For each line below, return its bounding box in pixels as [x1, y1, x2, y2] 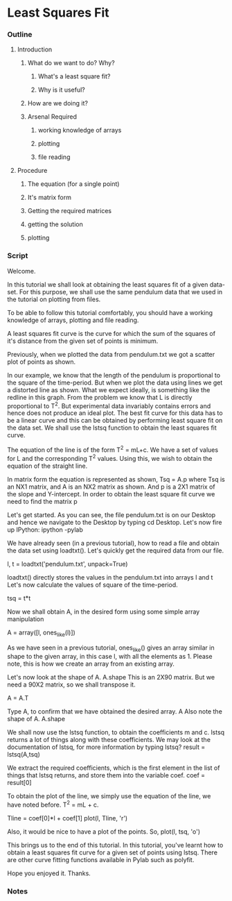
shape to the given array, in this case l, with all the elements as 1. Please [7, 652, 213, 661]
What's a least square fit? [37, 72, 111, 81]
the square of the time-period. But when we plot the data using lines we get [7, 378, 223, 387]
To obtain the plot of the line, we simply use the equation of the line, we [7, 792, 211, 800]
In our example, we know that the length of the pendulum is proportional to [7, 371, 220, 379]
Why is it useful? [37, 85, 85, 94]
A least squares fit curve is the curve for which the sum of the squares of [7, 329, 216, 337]
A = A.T [7, 694, 29, 702]
